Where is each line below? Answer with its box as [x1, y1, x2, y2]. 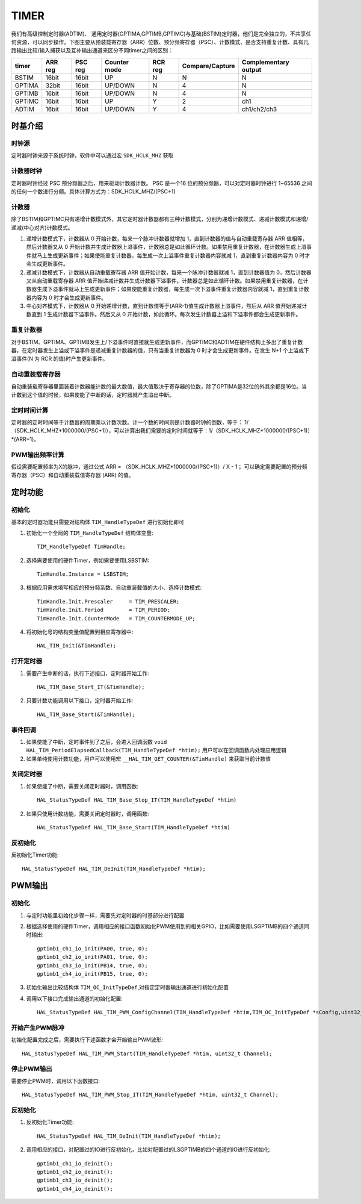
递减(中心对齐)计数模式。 [11, 223, 73, 231]
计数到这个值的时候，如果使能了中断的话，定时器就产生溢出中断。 [11, 391, 174, 398]
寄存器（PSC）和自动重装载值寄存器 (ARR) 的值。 [11, 472, 134, 479]
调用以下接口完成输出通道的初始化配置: [26, 994, 123, 1002]
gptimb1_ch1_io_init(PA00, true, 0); [37, 945, 149, 952]
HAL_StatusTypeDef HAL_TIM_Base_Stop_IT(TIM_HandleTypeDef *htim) [37, 797, 237, 803]
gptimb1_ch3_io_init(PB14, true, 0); [37, 962, 149, 969]
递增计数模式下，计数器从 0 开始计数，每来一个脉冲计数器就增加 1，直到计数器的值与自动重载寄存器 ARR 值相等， [26, 235, 308, 242]
